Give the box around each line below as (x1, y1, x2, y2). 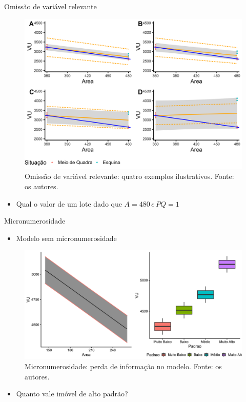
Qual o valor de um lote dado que (16, 198, 122, 209)
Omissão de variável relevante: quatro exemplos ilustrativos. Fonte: (25, 171, 234, 182)
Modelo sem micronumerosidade (16, 232, 117, 243)
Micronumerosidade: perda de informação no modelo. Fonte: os (25, 360, 222, 371)
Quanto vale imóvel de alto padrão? (16, 388, 128, 399)
